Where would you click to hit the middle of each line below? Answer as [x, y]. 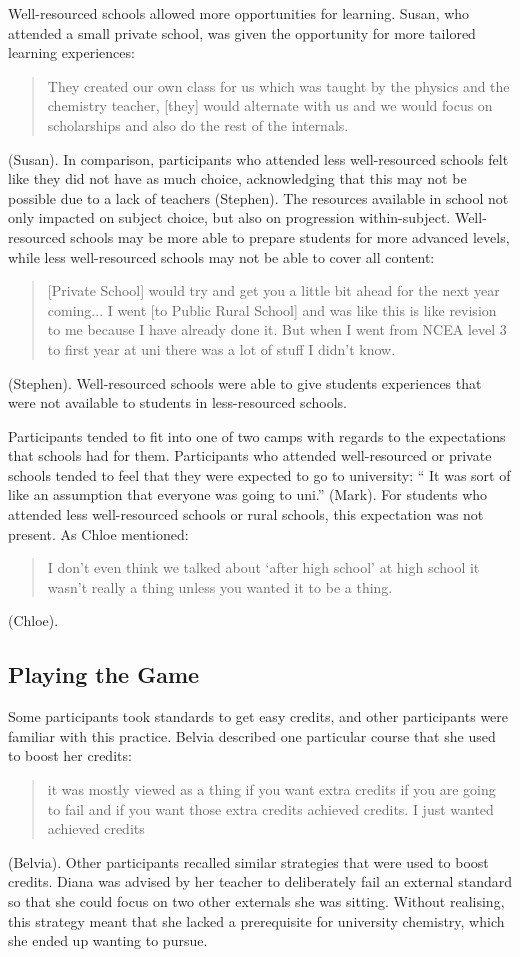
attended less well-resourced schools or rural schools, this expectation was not [246, 514]
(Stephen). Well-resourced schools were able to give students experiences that [245, 382]
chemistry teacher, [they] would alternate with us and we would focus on [270, 105]
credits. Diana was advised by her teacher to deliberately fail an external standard [260, 881]
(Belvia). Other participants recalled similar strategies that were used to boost [248, 861]
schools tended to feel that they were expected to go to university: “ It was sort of [259, 474]
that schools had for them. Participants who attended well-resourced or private [250, 455]
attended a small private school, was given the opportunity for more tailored [242, 32]
